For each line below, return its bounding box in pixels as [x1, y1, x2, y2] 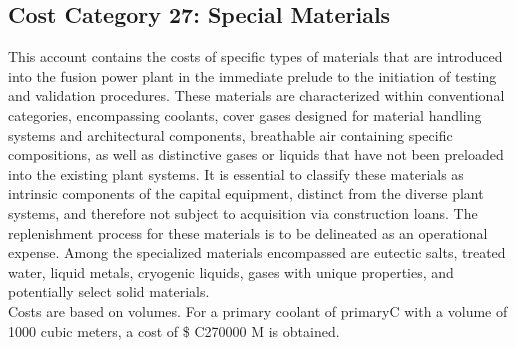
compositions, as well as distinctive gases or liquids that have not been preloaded [8, 144, 504, 165]
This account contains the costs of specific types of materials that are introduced [8, 46, 503, 67]
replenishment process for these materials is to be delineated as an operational [8, 222, 488, 243]
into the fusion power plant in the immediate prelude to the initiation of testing [8, 65, 497, 86]
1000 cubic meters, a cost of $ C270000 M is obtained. [8, 320, 340, 341]
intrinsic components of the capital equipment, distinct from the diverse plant [8, 183, 484, 204]
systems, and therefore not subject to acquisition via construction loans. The [8, 202, 478, 223]
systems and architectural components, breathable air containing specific [8, 124, 453, 145]
